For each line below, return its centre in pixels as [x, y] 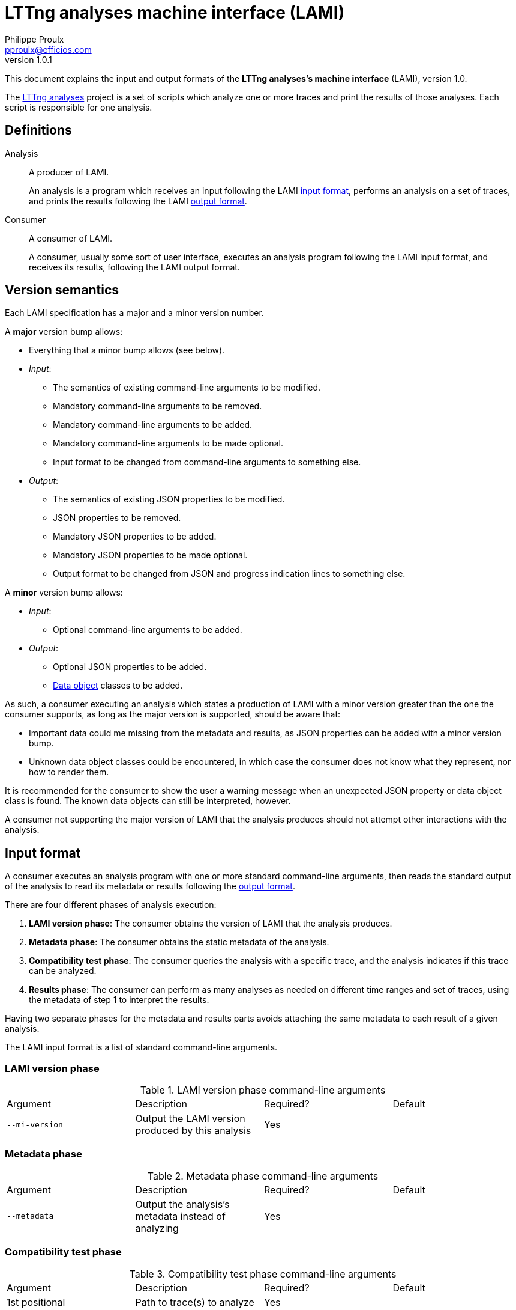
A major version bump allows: [64, 332]
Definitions [38, 130]
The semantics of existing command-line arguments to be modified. [187, 388]
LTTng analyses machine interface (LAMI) [175, 13]
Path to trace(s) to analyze [195, 1302]
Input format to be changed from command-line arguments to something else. [207, 462]
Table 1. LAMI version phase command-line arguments [263, 1090]
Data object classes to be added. [118, 686]
